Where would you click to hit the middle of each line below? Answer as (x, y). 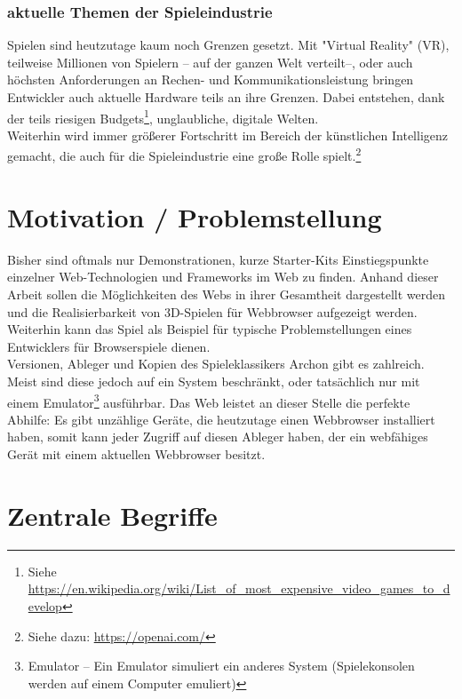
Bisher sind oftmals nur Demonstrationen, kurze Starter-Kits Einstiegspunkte (218, 259)
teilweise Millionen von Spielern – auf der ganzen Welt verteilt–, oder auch (210, 62)
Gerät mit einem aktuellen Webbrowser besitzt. (136, 454)
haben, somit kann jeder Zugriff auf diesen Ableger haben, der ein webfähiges (218, 437)
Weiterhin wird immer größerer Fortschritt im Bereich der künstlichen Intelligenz (227, 135)
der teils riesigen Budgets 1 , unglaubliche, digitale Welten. (163, 116)
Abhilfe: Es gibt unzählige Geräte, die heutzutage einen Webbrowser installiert (221, 419)
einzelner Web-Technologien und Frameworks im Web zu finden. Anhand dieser (223, 277)
